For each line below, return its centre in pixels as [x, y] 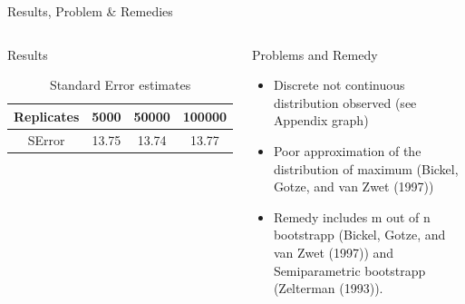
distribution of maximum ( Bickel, [366, 168]
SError [46, 139]
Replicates [47, 116]
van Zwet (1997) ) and [334, 252]
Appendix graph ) [321, 120]
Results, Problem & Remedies [90, 11]
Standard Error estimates [120, 85]
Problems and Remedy [315, 54]
